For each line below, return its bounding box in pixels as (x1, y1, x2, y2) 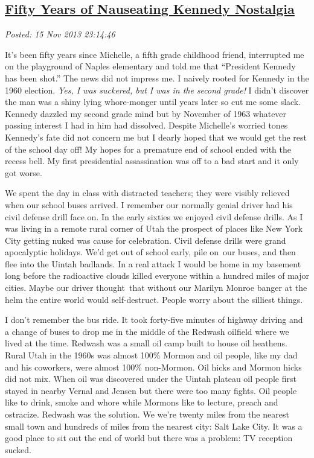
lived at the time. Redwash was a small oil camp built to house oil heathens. (5, 337, 287, 349)
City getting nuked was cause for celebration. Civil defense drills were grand (5, 234, 286, 246)
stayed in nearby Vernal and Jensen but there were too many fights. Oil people (5, 384, 297, 396)
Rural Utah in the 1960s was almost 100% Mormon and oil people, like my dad (5, 349, 298, 361)
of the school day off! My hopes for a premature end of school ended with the (5, 142, 292, 155)
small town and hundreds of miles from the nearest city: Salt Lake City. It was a (5, 419, 303, 432)
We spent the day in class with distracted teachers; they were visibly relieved (5, 186, 290, 199)
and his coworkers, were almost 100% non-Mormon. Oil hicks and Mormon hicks (5, 360, 302, 373)
